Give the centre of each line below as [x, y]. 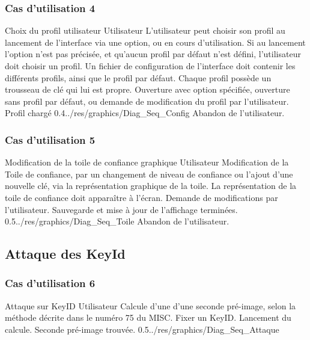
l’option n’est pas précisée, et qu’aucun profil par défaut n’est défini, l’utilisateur [153, 54]
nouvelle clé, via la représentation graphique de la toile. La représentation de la [151, 186]
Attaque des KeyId [65, 254]
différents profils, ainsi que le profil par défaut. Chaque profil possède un [138, 77]
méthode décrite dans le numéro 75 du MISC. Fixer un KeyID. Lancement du [148, 317]
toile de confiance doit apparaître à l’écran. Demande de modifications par [141, 197]
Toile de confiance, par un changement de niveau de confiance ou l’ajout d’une [149, 174]
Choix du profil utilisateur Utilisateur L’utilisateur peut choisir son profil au [145, 30]
